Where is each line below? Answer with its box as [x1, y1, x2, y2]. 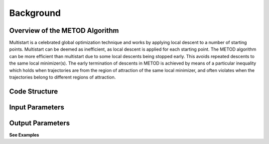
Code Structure [9, 87, 58, 95]
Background [9, 7, 61, 18]
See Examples [9, 132, 39, 138]
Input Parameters [9, 103, 64, 111]
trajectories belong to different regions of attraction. [9, 74, 116, 80]
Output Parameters [9, 119, 70, 127]
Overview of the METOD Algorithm [9, 26, 119, 35]
